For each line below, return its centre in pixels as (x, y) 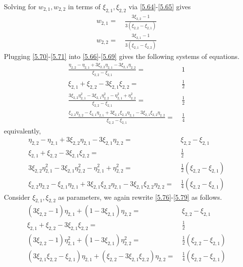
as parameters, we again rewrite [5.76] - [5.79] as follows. (140, 197)
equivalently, (22, 130)
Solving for (20, 6)
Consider (17, 197)
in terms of (84, 6)
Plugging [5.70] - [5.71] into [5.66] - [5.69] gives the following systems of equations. (122, 56)
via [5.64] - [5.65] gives (160, 6)
